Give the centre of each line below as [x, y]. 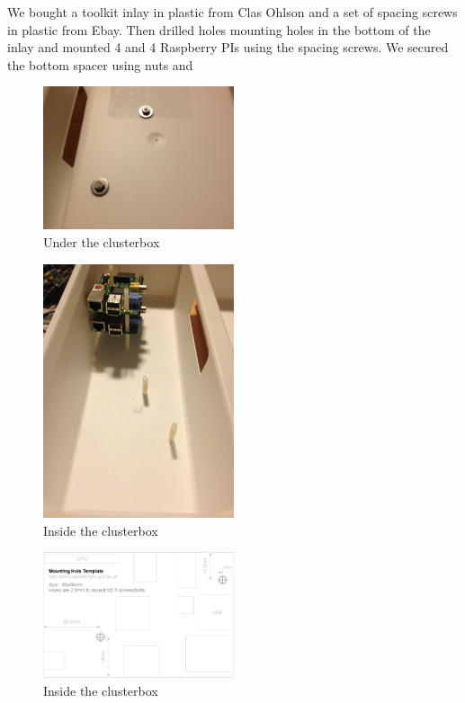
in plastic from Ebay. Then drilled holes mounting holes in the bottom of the [219, 29]
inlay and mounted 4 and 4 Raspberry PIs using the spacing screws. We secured [228, 47]
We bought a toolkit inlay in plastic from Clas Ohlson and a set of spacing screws [232, 12]
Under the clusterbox [102, 241]
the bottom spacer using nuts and [100, 64]
